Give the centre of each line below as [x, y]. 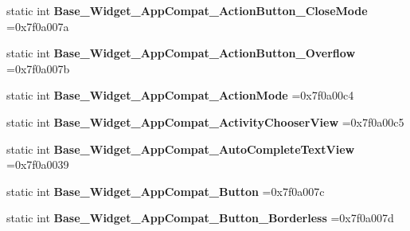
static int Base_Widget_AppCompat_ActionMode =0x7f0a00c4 [180, 95]
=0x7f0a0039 [38, 164]
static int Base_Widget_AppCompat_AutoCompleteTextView [181, 149]
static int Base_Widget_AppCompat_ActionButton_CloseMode [187, 10]
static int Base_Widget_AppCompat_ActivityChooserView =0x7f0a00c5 [205, 121]
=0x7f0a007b [38, 68]
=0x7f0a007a [38, 26]
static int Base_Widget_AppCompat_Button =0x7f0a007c [166, 191]
